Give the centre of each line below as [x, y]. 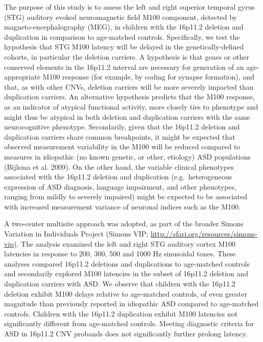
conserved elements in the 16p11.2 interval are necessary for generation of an [124, 67]
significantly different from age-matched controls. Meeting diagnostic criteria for [129, 323]
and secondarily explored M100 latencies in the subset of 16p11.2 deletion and [126, 273]
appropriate [22, 77]
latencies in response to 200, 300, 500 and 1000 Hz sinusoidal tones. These [120, 254]
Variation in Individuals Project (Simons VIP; [76, 234]
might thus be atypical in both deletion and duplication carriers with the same [127, 116]
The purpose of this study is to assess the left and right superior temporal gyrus [130, 7]
